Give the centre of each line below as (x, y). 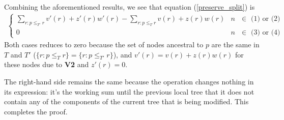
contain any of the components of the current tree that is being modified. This (126, 101)
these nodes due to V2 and (47, 64)
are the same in (235, 44)
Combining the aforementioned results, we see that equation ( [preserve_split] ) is (130, 7)
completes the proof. (36, 111)
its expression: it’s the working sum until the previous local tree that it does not (129, 91)
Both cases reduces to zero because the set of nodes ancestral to (104, 44)
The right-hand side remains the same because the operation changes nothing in (129, 81)
